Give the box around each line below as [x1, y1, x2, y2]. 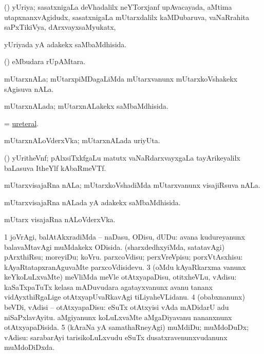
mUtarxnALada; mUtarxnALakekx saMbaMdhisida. [4, 101, 168, 111]
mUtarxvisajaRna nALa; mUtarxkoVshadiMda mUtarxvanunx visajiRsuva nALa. [4, 180, 260, 190]
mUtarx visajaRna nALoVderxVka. [4, 214, 116, 225]
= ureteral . [4, 117, 39, 128]
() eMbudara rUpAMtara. [4, 56, 86, 67]
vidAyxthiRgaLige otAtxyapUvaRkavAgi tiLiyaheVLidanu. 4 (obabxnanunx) [4, 291, 245, 302]
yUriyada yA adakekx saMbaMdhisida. [4, 38, 127, 49]
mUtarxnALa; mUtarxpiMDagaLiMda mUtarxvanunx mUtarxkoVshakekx [4, 73, 237, 84]
